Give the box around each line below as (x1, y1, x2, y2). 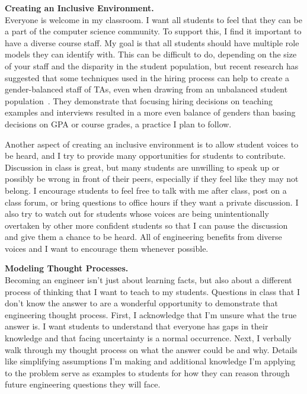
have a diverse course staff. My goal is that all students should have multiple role (5, 36, 299, 49)
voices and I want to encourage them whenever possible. (5, 242, 209, 254)
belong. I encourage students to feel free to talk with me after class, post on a (5, 184, 287, 196)
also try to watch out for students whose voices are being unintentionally (5, 207, 269, 220)
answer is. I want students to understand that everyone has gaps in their (5, 320, 268, 332)
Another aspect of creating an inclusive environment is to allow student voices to (5, 137, 299, 150)
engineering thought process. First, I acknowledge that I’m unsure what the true (5, 308, 297, 321)
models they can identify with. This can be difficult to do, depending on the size (5, 48, 297, 60)
